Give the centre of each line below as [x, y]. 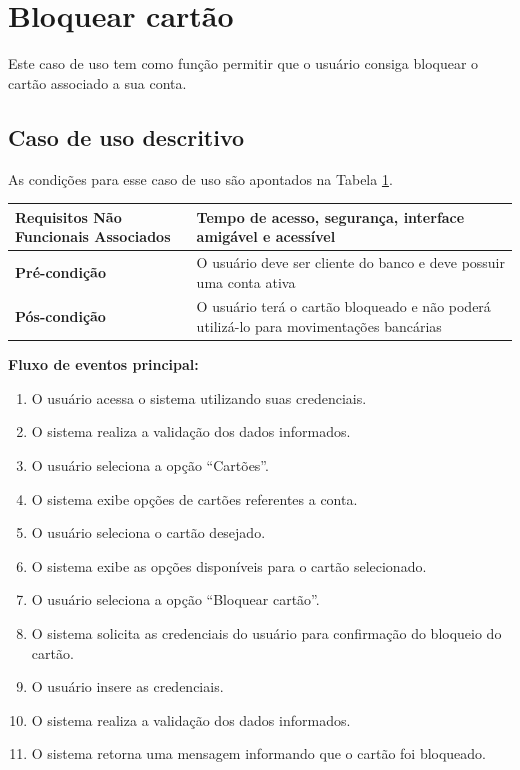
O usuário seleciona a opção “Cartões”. [150, 464]
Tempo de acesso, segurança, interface [330, 216]
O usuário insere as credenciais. [127, 686]
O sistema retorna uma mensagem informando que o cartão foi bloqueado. [259, 753]
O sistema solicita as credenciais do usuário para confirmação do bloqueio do [266, 632]
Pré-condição [60, 271]
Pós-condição [60, 316]
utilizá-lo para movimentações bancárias [319, 326]
